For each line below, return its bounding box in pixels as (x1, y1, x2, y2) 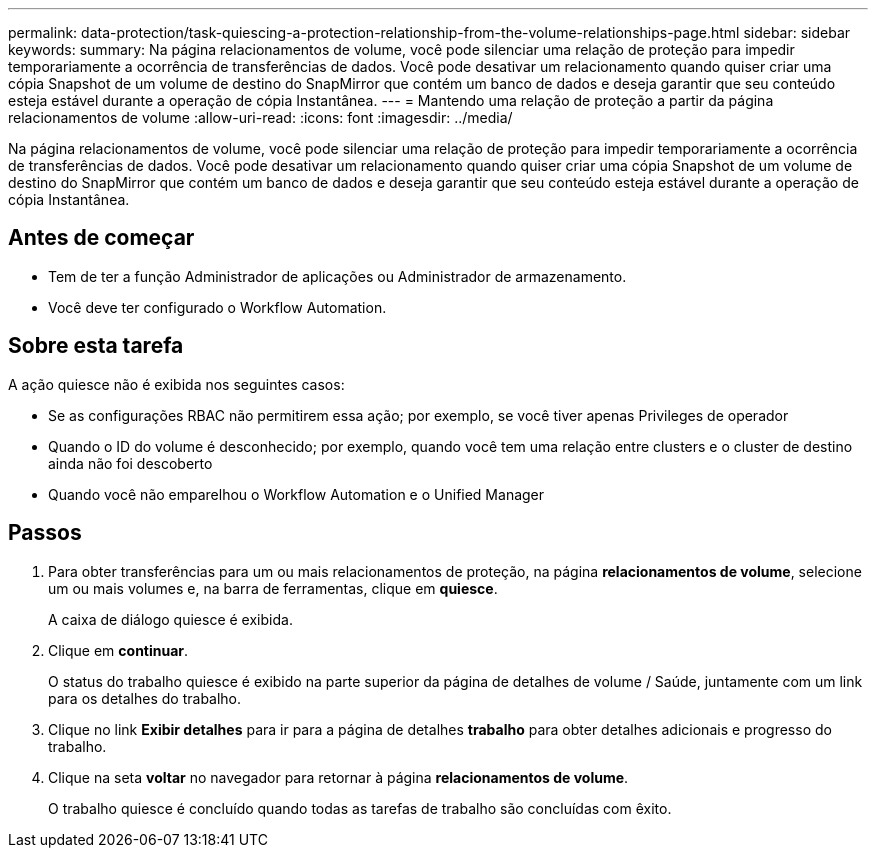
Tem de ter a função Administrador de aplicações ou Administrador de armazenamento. (48, 267, 627, 285)
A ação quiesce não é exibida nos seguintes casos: (8, 375, 345, 393)
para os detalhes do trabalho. (48, 689, 242, 707)
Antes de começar (8, 225, 195, 251)
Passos (8, 520, 82, 546)
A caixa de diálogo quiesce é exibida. (48, 610, 293, 628)
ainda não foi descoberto (48, 454, 213, 472)
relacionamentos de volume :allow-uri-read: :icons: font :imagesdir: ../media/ (8, 109, 513, 126)
